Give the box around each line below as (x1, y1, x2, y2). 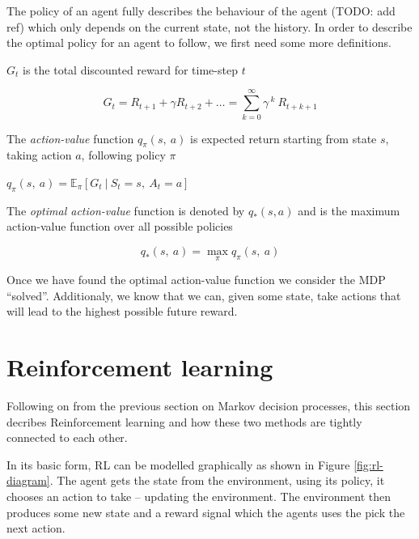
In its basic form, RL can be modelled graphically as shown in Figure (6, 456, 350, 473)
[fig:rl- (353, 456, 383, 473)
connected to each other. (6, 429, 128, 446)
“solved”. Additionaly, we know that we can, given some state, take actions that (6, 286, 401, 303)
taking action (6, 146, 72, 163)
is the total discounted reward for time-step (23, 61, 238, 78)
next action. (6, 520, 66, 537)
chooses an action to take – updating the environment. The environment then (6, 487, 391, 504)
